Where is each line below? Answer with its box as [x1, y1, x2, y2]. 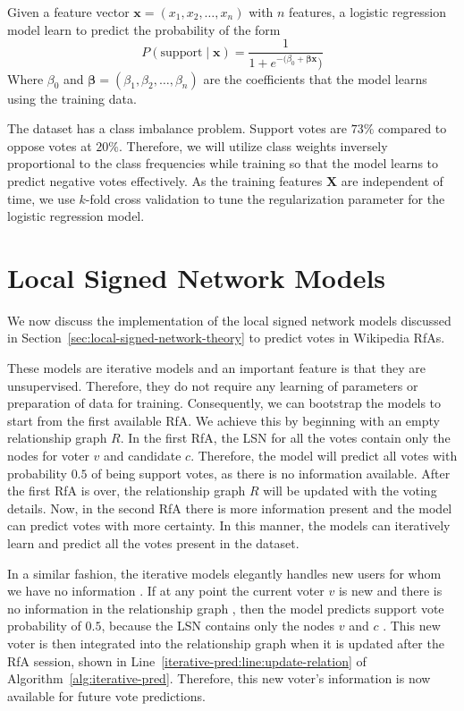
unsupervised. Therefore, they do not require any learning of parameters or [7, 376, 418, 394]
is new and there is [338, 581, 443, 600]
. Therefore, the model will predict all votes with [190, 445, 458, 464]
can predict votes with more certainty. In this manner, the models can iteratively [7, 516, 451, 535]
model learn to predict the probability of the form [7, 20, 281, 38]
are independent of [341, 171, 443, 190]
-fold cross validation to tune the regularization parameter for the [85, 189, 445, 207]
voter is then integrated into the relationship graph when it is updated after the [7, 633, 444, 652]
